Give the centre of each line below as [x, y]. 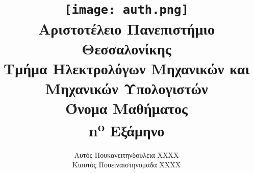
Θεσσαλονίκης [126, 48]
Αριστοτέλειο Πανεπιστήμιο [126, 28]
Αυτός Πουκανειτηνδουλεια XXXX [126, 154]
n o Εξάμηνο [126, 129]
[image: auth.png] [126, 10]
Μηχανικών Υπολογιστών [126, 88]
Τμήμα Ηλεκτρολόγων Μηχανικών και [126, 68]
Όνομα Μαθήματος [126, 108]
